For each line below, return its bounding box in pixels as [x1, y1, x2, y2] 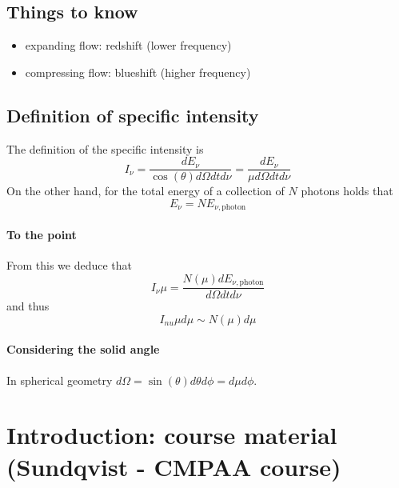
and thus [6, 298, 50, 314]
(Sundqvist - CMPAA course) [6, 450, 341, 482]
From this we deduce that [6, 257, 133, 274]
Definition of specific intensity [6, 102, 259, 127]
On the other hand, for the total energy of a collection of [6, 182, 285, 199]
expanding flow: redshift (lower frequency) [25, 37, 232, 54]
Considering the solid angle [6, 341, 160, 358]
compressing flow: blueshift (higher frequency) [25, 63, 251, 80]
